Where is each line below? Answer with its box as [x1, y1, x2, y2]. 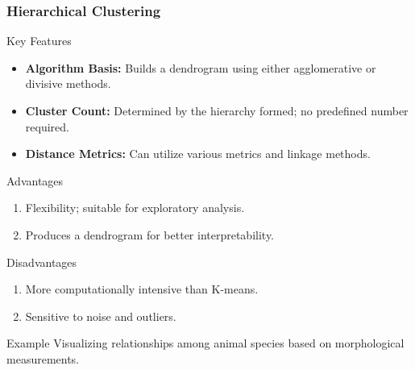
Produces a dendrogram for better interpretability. [25, 226, 275, 243]
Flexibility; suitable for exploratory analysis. [25, 199, 245, 216]
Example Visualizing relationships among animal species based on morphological [6, 335, 405, 351]
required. [25, 118, 69, 135]
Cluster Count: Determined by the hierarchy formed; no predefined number [25, 102, 409, 118]
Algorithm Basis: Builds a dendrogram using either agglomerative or [25, 59, 376, 76]
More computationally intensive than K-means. [25, 281, 259, 297]
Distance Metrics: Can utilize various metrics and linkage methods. [25, 145, 371, 162]
